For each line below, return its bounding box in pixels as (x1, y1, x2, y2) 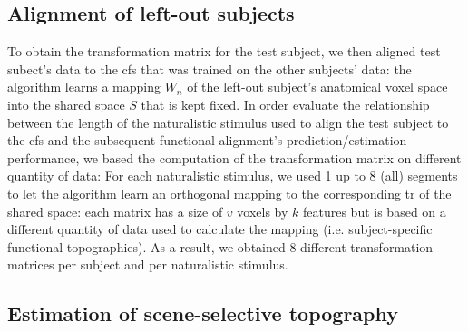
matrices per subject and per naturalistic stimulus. (7, 255, 288, 274)
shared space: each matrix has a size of (7, 201, 223, 220)
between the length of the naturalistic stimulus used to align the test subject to (7, 112, 449, 132)
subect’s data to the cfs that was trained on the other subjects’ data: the (7, 59, 412, 78)
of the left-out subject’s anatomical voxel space (187, 77, 448, 96)
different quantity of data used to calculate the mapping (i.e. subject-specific (7, 220, 433, 239)
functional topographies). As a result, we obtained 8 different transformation (7, 237, 434, 256)
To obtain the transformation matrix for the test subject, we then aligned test (7, 42, 441, 61)
